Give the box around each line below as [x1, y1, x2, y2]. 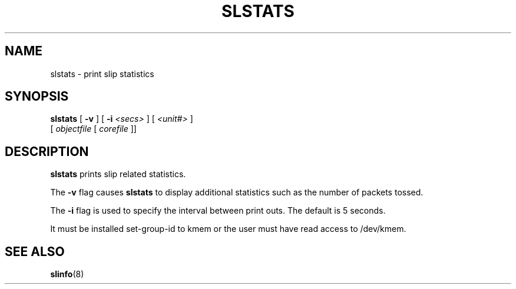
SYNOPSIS [5, 89, 69, 104]
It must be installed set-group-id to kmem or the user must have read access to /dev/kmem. [50, 224, 406, 234]
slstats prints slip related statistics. [50, 169, 186, 180]
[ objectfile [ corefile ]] [50, 124, 137, 134]
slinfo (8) [50, 269, 84, 280]
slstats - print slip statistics [50, 68, 154, 79]
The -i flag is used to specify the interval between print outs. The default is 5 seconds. [50, 205, 386, 216]
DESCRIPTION [5, 144, 89, 159]
